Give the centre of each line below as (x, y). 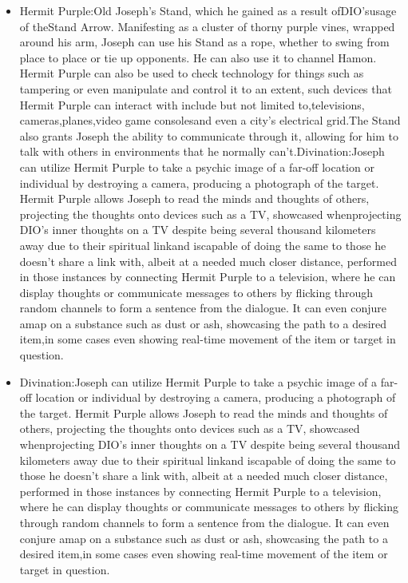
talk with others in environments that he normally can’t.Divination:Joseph (202, 151)
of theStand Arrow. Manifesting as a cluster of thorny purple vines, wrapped (207, 26)
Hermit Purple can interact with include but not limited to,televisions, (192, 104)
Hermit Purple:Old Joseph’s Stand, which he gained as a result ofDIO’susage (208, 10)
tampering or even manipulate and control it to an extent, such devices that (206, 88)
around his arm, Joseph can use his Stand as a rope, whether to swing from (204, 42)
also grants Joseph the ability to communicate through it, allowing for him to (209, 135)
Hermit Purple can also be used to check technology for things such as (192, 73)
